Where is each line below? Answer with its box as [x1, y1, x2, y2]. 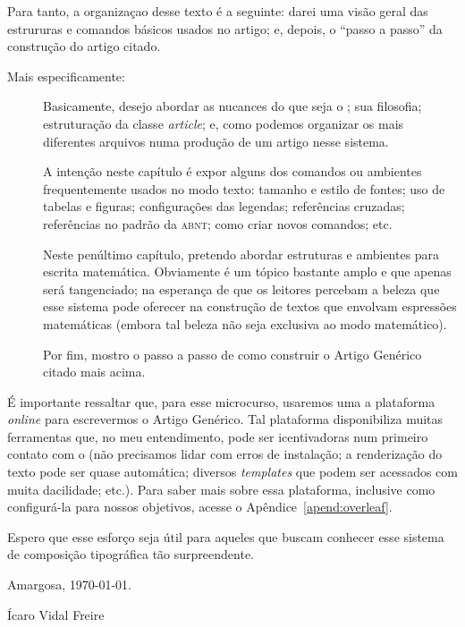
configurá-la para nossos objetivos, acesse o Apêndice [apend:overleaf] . [7, 497, 393, 516]
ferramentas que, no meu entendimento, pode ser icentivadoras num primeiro [7, 427, 428, 445]
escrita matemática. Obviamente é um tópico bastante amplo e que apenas [43, 262, 452, 281]
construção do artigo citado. [7, 37, 161, 55]
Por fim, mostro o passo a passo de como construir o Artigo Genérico [43, 344, 422, 363]
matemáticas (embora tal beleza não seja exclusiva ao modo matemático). [43, 314, 447, 333]
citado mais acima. [43, 362, 146, 381]
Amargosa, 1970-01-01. [7, 575, 131, 594]
